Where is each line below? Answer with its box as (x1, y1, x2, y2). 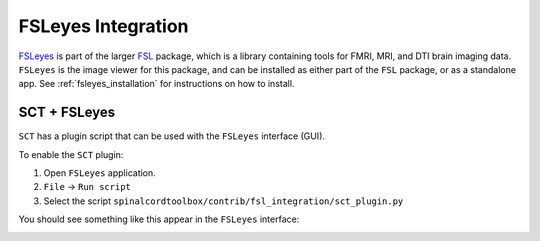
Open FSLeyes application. (43, 167, 157, 179)
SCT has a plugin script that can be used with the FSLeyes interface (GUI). (18, 130, 325, 142)
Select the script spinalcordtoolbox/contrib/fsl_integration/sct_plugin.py (43, 195, 404, 207)
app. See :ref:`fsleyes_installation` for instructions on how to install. (18, 78, 295, 90)
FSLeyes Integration (18, 15, 189, 37)
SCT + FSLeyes (18, 104, 116, 121)
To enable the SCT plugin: (18, 148, 124, 160)
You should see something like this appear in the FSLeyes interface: (18, 213, 300, 225)
